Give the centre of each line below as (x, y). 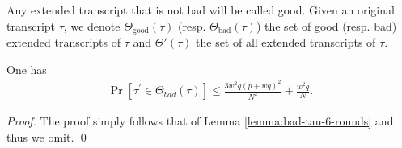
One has (27, 69)
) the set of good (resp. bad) (326, 25)
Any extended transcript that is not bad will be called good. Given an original (201, 10)
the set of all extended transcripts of (286, 42)
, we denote (92, 25)
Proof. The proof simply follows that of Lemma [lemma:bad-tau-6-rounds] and (200, 121)
